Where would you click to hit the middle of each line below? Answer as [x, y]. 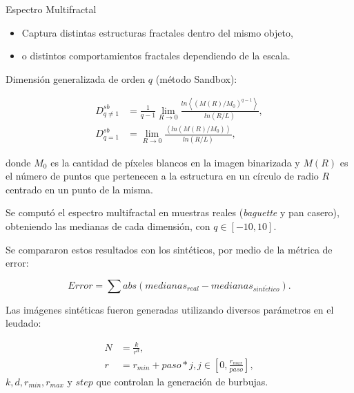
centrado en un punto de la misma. [80, 189]
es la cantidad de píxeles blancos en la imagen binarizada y [175, 162]
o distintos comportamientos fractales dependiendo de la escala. [156, 56]
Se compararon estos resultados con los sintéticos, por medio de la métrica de [169, 249]
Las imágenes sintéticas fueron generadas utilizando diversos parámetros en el [170, 309]
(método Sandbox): [196, 78]
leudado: [23, 323]
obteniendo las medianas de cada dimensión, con [108, 226]
